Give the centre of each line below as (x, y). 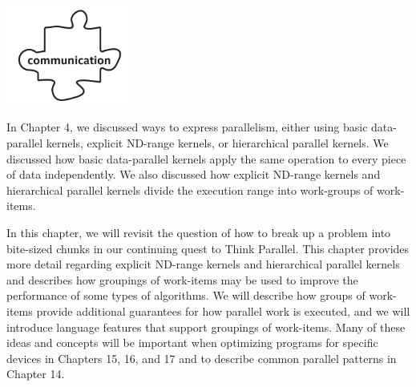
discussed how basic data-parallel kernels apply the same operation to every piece (206, 158)
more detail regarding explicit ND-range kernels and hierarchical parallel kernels (203, 264)
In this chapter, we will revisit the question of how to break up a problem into (199, 232)
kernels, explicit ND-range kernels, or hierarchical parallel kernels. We (217, 142)
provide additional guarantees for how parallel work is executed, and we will (223, 310)
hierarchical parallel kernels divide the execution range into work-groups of (190, 189)
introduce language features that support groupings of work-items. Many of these (206, 327)
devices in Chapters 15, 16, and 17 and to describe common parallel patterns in (202, 358)
